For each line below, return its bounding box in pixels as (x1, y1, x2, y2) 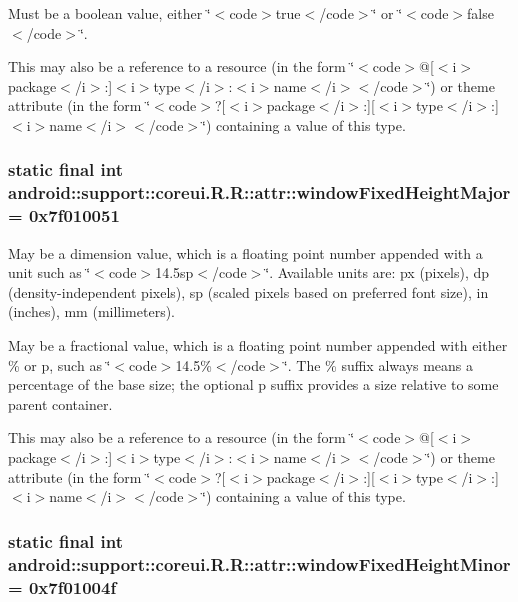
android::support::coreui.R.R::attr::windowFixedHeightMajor (8, 180, 511, 205)
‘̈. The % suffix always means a (283, 354, 474, 375)
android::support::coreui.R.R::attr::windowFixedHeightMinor (8, 551, 511, 576)
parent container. (8, 393, 113, 414)
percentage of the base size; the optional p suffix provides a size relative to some (8, 374, 499, 395)
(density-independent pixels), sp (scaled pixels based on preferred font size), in (8, 281, 489, 302)
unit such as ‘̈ (8, 262, 91, 283)
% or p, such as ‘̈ (8, 354, 111, 375)
